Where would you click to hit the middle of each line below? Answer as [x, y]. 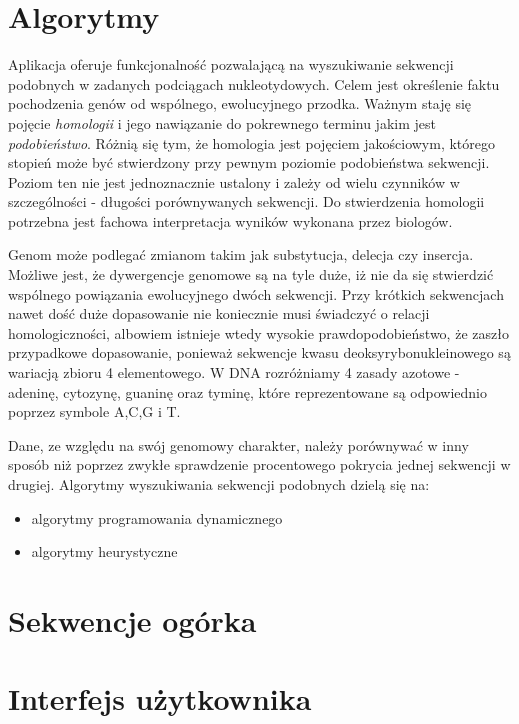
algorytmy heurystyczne [104, 551]
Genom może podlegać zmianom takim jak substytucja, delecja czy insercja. [241, 254]
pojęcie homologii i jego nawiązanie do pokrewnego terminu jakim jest [222, 122]
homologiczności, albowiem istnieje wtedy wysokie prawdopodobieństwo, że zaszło [258, 332]
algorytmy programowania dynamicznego [157, 517]
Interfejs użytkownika [160, 698]
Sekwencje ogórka [132, 619]
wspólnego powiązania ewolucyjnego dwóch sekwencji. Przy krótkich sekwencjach [256, 293]
